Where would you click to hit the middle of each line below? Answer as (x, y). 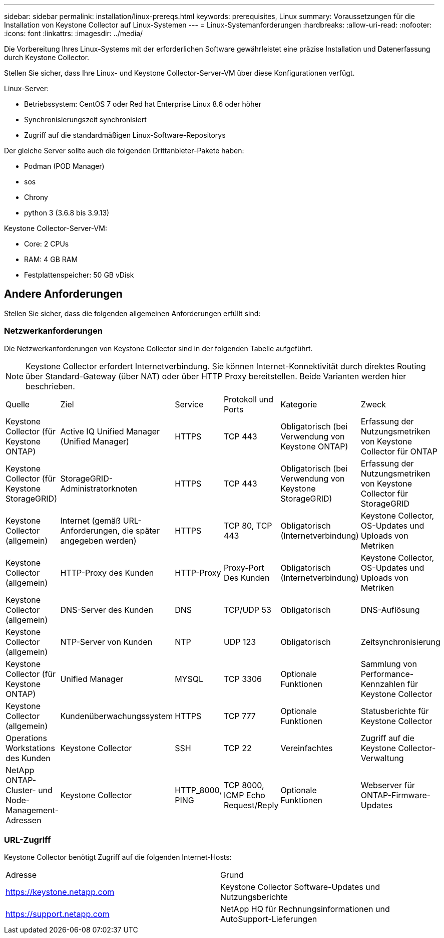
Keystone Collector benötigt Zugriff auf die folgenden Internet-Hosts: (118, 857)
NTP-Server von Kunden (106, 642)
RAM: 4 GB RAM (51, 259)
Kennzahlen (383, 684)
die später (141, 530)
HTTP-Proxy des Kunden (107, 572)
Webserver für (388, 785)
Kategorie (299, 404)
